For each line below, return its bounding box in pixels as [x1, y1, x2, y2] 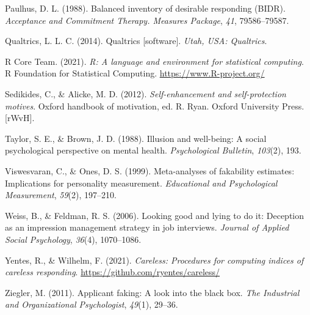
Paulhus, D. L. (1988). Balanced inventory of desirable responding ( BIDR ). [5, 2, 286, 14]
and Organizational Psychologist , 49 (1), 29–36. [5, 298, 178, 311]
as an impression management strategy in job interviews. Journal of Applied [5, 221, 289, 234]
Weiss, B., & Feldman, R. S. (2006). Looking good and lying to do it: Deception [5, 209, 304, 221]
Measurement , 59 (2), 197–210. [5, 188, 117, 201]
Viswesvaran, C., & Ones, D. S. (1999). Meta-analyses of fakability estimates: [5, 164, 295, 177]
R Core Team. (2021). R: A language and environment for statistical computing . [5, 54, 304, 67]
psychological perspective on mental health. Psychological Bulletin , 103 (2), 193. [5, 144, 301, 157]
